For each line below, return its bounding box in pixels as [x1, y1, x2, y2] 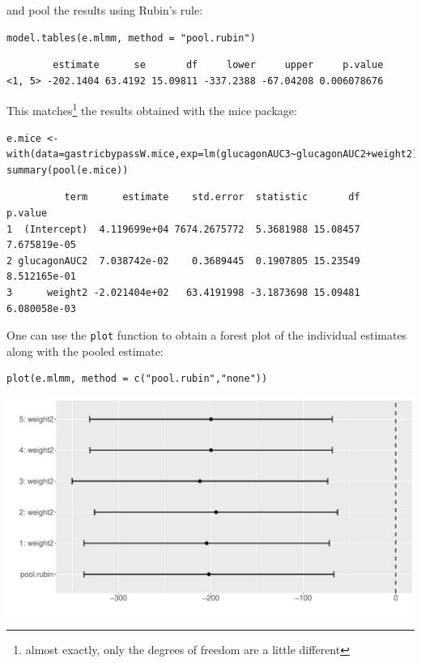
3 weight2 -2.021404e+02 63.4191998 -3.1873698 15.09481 [6, 286, 360, 298]
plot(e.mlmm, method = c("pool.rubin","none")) [6, 373, 268, 385]
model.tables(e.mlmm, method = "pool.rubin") [6, 32, 256, 44]
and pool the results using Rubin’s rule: [6, 2, 203, 18]
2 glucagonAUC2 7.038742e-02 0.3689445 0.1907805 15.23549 [6, 255, 360, 267]
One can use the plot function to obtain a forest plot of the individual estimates [6, 327, 407, 344]
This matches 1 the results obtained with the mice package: [6, 100, 297, 119]
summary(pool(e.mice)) [6, 164, 129, 176]
